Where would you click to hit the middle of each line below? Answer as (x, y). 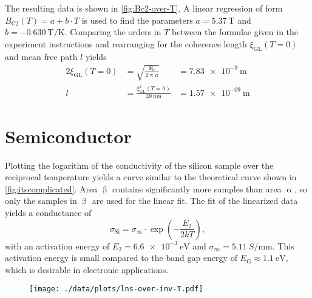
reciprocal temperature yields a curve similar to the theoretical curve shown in (151, 177)
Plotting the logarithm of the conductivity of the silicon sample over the (139, 165)
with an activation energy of (57, 246)
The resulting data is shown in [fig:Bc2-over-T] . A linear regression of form (144, 8)
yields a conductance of (48, 212)
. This (283, 246)
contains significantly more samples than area (197, 188)
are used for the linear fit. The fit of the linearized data (195, 201)
